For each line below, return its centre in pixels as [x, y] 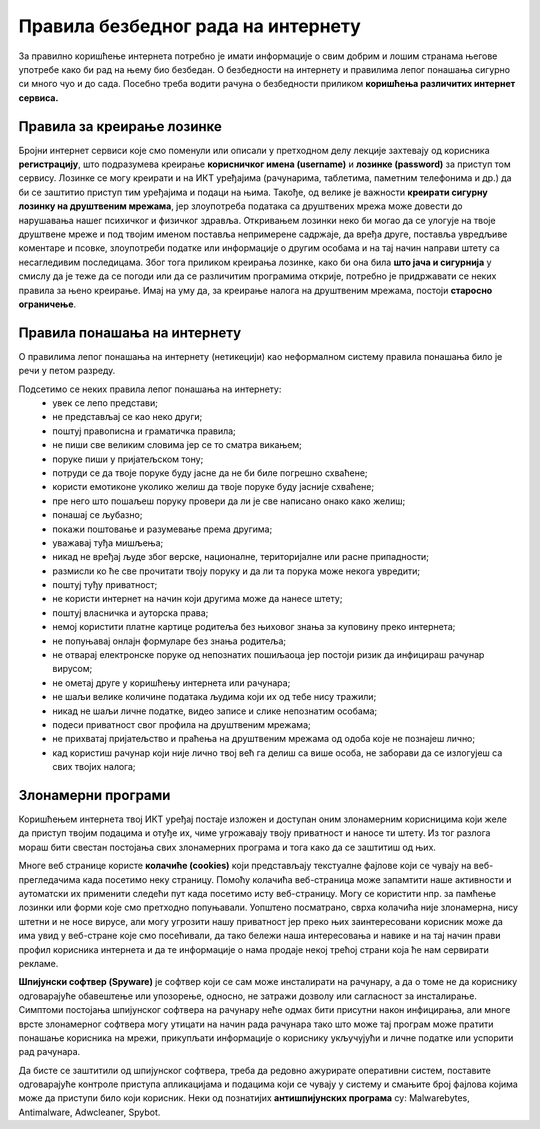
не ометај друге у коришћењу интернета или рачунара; [171, 682]
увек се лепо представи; [105, 403]
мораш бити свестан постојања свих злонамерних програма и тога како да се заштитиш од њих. [227, 847]
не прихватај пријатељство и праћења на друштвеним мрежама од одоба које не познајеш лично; [263, 739]
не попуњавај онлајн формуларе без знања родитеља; [169, 641]
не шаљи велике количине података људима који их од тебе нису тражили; [214, 697]
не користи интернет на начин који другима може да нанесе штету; [197, 599]
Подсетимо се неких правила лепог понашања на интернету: [150, 389]
